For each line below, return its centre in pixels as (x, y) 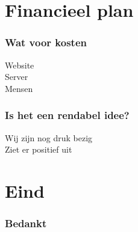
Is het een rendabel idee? (67, 115)
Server (17, 77)
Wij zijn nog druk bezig (49, 137)
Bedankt (26, 223)
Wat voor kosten (46, 42)
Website (20, 65)
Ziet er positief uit (39, 149)
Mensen (19, 88)
